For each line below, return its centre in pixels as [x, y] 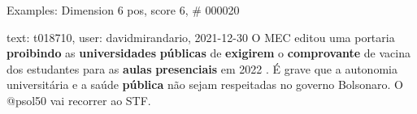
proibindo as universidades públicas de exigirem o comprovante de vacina [208, 53]
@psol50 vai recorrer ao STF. [79, 100]
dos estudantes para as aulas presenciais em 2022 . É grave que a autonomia [202, 68]
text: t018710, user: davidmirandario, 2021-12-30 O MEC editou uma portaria [201, 37]
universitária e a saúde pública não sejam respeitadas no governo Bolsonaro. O [205, 84]
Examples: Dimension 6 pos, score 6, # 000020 [123, 10]
